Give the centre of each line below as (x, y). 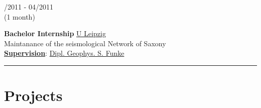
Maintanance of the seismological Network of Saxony (85, 43)
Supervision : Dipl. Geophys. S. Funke (64, 53)
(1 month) (20, 16)
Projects (33, 95)
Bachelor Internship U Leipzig (55, 33)
